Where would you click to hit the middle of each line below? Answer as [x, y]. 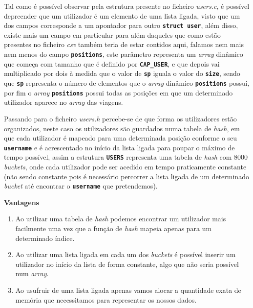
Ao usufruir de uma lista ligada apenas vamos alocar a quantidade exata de [128, 290]
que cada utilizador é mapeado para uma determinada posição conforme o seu [121, 138]
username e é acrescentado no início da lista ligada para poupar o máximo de [119, 147]
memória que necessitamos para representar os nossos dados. [106, 299]
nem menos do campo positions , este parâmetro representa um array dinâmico [124, 54]
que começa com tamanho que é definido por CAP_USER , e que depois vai [112, 63]
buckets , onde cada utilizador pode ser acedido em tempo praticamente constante [125, 166]
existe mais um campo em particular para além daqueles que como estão [112, 35]
